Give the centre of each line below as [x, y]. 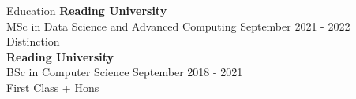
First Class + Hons [53, 87]
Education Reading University [87, 10]
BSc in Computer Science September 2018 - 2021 [125, 72]
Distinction [33, 41]
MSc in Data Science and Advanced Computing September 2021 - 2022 [178, 26]
